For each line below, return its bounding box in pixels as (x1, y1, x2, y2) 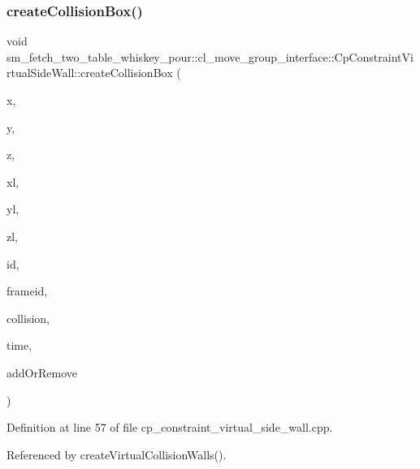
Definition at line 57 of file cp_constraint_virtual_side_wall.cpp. (6, 419, 333, 436)
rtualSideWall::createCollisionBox (6, 64, 173, 81)
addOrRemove (6, 364, 77, 381)
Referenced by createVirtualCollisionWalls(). (6, 445, 227, 463)
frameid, (6, 282, 48, 299)
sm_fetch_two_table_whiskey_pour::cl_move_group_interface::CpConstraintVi (6, 48, 414, 65)
